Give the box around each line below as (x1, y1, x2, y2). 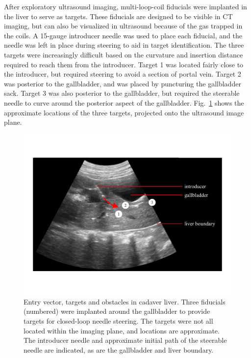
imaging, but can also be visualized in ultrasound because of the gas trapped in (4, 21, 243, 31)
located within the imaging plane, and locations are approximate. (24, 325, 220, 335)
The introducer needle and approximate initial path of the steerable (24, 335, 227, 345)
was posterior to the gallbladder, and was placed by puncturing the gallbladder (4, 78, 241, 88)
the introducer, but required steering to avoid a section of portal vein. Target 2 (4, 69, 241, 79)
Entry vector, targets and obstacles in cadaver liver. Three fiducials (24, 296, 226, 306)
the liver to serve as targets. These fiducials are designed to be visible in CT (4, 11, 233, 21)
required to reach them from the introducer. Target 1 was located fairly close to (4, 59, 244, 69)
